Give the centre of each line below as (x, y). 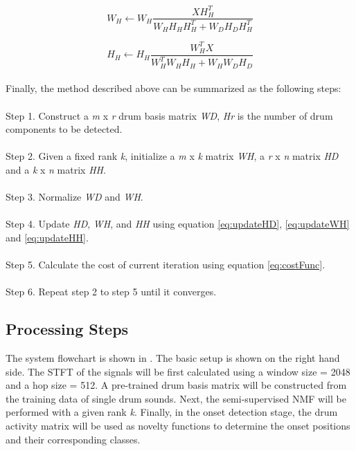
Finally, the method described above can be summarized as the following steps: (173, 88)
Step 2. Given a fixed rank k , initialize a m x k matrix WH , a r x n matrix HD (172, 156)
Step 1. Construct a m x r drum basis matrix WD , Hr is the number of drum (169, 115)
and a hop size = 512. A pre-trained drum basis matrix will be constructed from (176, 385)
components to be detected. (64, 129)
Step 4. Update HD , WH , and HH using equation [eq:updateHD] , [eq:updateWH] (178, 224)
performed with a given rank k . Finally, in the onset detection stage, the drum (172, 412)
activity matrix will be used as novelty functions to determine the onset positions (178, 425)
